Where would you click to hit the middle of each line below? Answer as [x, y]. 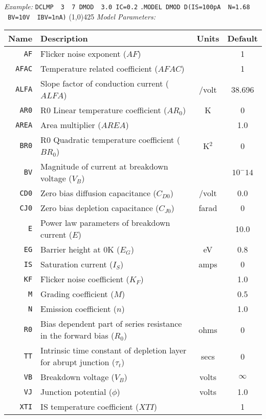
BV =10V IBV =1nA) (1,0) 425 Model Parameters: [82, 16]
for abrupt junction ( [78, 362]
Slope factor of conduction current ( [105, 83]
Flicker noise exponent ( [84, 54]
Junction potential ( [76, 392]
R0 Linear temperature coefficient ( [104, 110]
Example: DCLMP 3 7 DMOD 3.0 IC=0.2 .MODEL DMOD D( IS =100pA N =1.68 [127, 6]
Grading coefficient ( [77, 294]
